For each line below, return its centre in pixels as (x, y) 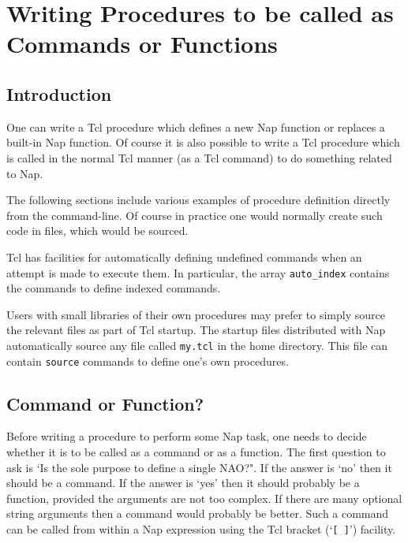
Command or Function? (105, 403)
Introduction (59, 93)
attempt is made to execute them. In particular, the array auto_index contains (198, 272)
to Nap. (25, 173)
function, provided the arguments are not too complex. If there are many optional (204, 498)
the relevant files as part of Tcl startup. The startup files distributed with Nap (196, 330)
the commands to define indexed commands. (114, 288)
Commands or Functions (142, 44)
